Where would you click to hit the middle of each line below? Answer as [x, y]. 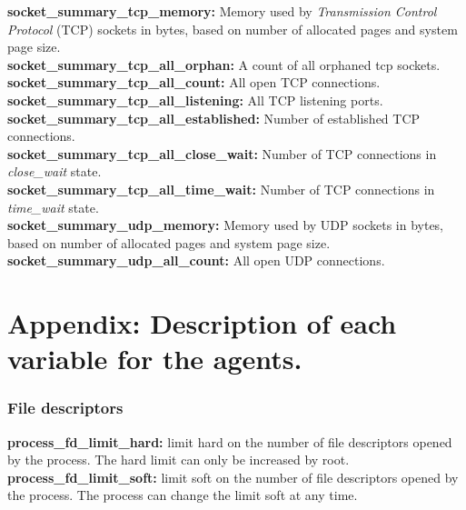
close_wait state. [55, 171]
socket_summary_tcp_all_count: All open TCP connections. [194, 82]
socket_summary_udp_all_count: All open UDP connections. [196, 260]
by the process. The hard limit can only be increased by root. [178, 460]
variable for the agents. [155, 359]
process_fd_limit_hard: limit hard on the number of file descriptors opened [230, 441]
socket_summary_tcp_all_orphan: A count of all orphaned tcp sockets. [224, 64]
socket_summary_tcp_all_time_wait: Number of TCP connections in [221, 189]
